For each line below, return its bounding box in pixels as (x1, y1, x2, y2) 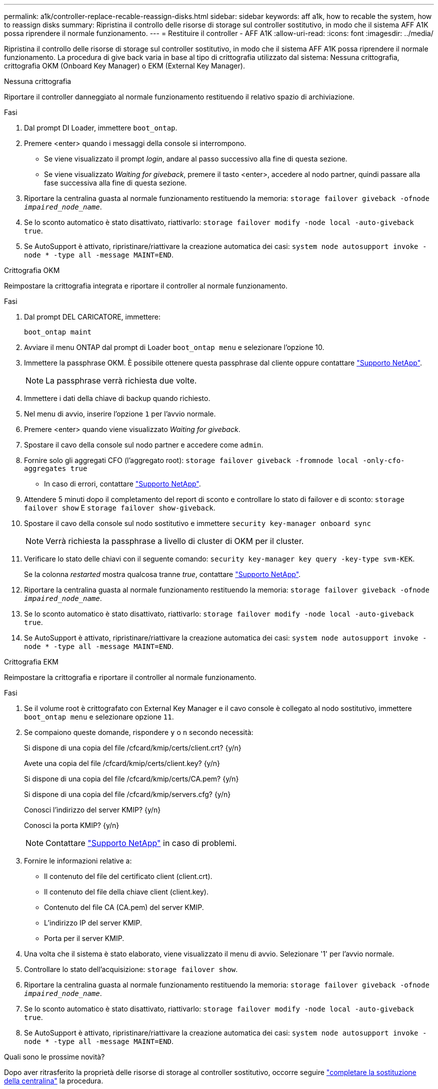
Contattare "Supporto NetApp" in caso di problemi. (45, 838, 237, 848)
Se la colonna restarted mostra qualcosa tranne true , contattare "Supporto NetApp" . (24, 570, 301, 578)
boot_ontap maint (24, 328, 91, 336)
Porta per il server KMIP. (44, 934, 124, 942)
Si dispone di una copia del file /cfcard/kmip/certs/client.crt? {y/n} (24, 743, 241, 752)
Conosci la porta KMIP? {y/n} (24, 821, 119, 829)
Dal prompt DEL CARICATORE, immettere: (24, 312, 161, 321)
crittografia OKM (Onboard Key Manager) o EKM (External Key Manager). (4, 61, 245, 70)
